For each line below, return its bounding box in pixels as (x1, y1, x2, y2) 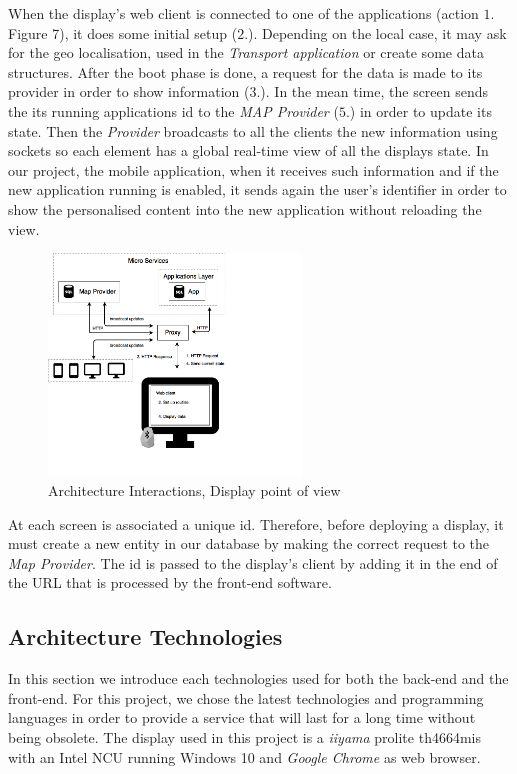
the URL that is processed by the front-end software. (8, 572, 332, 593)
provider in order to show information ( (8, 81, 250, 102)
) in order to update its (349, 100, 492, 121)
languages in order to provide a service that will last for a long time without (8, 707, 476, 728)
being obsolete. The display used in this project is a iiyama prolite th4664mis (8, 727, 481, 748)
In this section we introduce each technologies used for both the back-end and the (8, 668, 509, 689)
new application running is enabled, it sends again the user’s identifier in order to (8, 179, 507, 200)
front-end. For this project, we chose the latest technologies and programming (8, 687, 484, 708)
